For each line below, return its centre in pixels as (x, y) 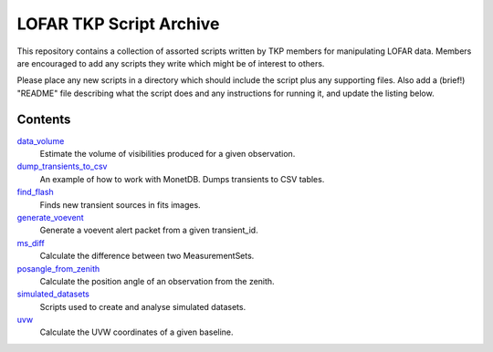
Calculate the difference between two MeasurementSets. (147, 256)
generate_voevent (50, 217)
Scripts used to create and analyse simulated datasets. (143, 306)
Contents (44, 119)
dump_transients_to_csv (62, 166)
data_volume (41, 140)
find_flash (35, 192)
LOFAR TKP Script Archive (118, 24)
